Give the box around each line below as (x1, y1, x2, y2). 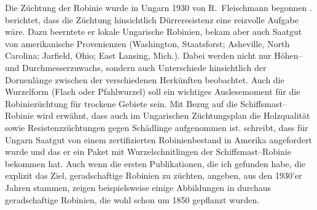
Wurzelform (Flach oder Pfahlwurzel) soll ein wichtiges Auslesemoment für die (5, 85, 300, 98)
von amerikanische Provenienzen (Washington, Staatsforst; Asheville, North (5, 37, 290, 50)
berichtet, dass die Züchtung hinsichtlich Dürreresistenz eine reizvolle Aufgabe (5, 13, 299, 26)
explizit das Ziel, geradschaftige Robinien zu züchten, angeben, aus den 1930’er (5, 169, 302, 182)
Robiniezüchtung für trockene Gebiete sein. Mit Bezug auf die (5, 97, 238, 110)
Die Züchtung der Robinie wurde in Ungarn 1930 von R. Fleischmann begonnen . (5, 1, 312, 13)
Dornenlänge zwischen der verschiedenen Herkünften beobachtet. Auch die (5, 73, 284, 86)
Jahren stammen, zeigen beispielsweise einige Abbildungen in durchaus (5, 181, 272, 193)
